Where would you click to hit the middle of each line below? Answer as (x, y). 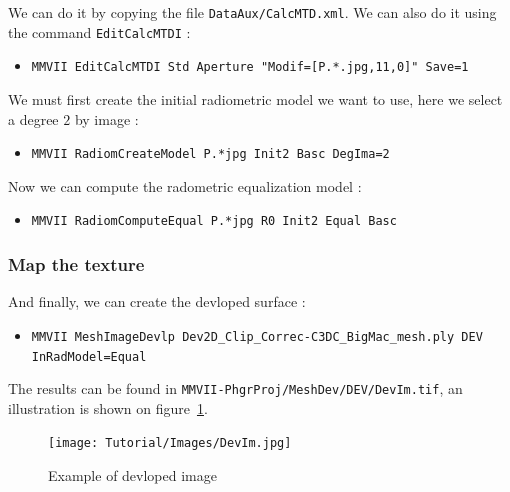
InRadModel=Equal (89, 356)
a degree (33, 118)
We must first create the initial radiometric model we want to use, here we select (255, 98)
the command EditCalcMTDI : (99, 31)
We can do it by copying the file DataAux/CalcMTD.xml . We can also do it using (252, 12)
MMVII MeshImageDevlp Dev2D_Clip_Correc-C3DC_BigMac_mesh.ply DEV (257, 336)
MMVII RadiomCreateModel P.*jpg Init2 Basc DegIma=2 (210, 154)
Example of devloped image (132, 475)
